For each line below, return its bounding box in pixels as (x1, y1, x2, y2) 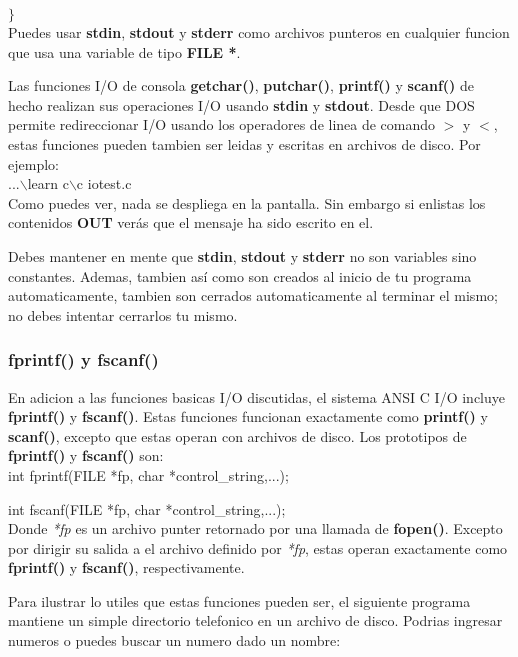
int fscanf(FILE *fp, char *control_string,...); (8, 498, 286, 519)
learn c (27, 173, 69, 194)
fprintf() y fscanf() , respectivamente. (8, 557, 245, 578)
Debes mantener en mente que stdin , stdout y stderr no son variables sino (8, 245, 477, 266)
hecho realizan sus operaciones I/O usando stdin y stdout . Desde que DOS (8, 94, 475, 115)
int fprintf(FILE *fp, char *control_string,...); (8, 464, 289, 485)
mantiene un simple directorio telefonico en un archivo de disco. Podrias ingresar (8, 610, 503, 631)
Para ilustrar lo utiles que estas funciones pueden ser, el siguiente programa (8, 590, 471, 611)
